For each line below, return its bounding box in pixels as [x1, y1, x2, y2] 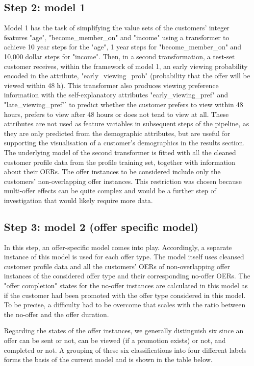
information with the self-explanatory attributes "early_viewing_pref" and [4, 90, 228, 100]
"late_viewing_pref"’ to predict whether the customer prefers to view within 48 [4, 99, 243, 109]
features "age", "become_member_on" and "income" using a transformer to [4, 32, 229, 42]
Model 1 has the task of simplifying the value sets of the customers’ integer [4, 23, 229, 33]
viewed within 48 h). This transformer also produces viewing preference [4, 80, 219, 90]
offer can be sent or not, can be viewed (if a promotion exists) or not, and [4, 335, 226, 345]
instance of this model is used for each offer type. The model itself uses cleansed [4, 252, 244, 262]
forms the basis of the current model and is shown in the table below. [4, 354, 213, 365]
